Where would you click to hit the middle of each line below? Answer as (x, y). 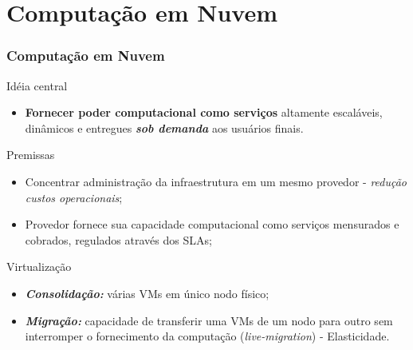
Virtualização (39, 266)
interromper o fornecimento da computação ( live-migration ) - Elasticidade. (207, 336)
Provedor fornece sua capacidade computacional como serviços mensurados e (212, 224)
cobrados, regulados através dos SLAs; (118, 239)
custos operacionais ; (74, 197)
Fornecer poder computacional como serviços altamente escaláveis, (204, 112)
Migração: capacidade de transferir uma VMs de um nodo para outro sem (209, 320)
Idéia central (37, 85)
